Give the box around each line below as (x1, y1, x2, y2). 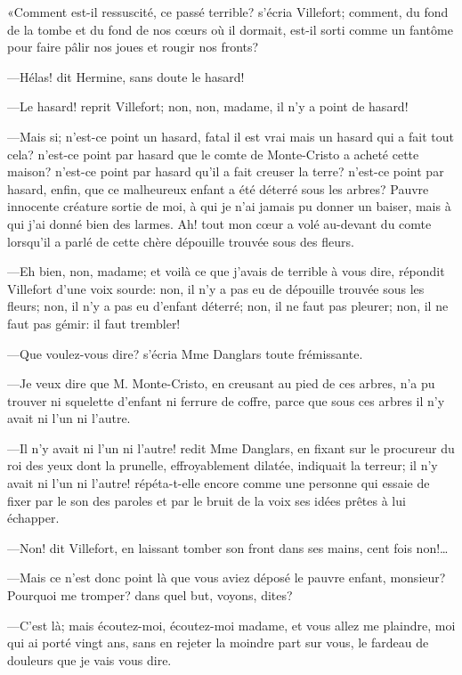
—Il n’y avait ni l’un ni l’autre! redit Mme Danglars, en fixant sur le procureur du (7, 438, 455, 457)
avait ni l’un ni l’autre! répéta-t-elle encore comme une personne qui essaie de (7, 474, 430, 492)
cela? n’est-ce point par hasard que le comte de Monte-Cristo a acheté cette (7, 144, 419, 163)
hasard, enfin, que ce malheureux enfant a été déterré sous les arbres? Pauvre (7, 179, 429, 198)
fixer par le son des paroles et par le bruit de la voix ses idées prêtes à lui (7, 491, 406, 509)
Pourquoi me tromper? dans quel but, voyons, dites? (7, 586, 293, 605)
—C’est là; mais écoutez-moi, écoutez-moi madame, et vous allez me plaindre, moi (7, 615, 456, 634)
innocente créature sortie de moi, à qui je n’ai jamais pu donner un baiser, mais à (7, 197, 451, 216)
